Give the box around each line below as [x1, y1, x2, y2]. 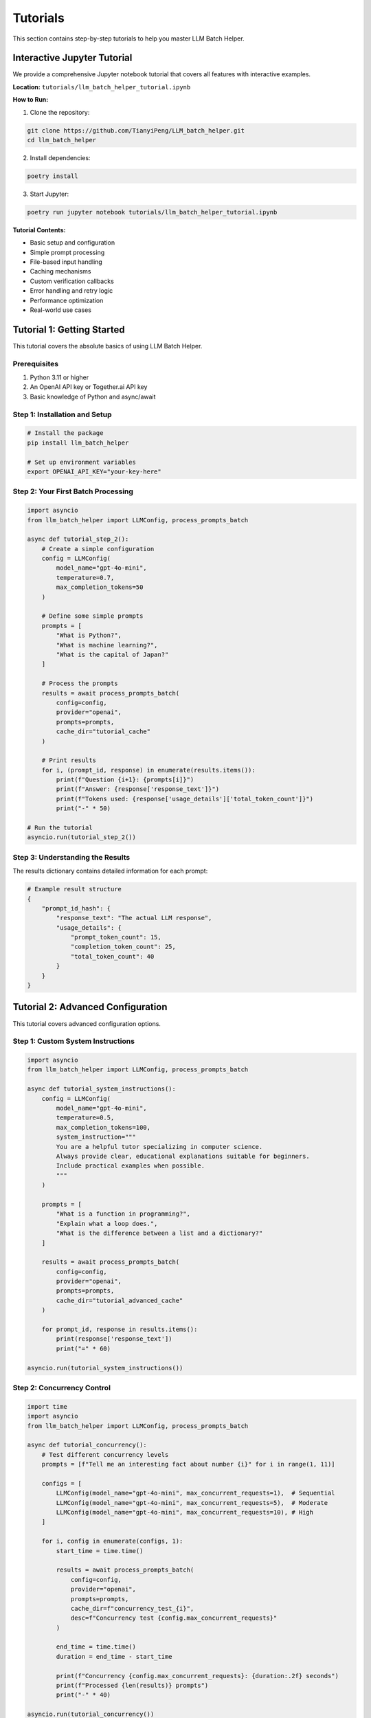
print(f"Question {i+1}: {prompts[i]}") [56, 776, 194, 783]
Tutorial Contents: [12, 225, 66, 234]
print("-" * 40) [56, 1691, 111, 1699]
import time [27, 1403, 68, 1410]
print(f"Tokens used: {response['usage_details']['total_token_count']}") [56, 794, 314, 803]
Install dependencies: [30, 153, 91, 161]
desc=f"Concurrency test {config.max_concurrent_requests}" [70, 1614, 278, 1622]
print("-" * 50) [56, 805, 111, 812]
